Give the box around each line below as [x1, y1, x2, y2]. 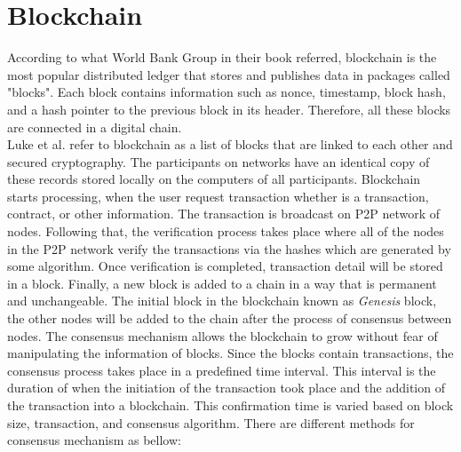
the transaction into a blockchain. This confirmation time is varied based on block [7, 396, 454, 414]
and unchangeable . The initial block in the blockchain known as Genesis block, [7, 291, 437, 310]
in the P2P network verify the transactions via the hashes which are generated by [7, 239, 451, 258]
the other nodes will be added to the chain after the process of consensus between [7, 309, 452, 328]
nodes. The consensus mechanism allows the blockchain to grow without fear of [7, 326, 438, 345]
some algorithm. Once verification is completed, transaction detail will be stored [7, 257, 443, 275]
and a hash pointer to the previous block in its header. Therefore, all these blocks [7, 99, 451, 118]
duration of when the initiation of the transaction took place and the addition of [7, 378, 445, 397]
